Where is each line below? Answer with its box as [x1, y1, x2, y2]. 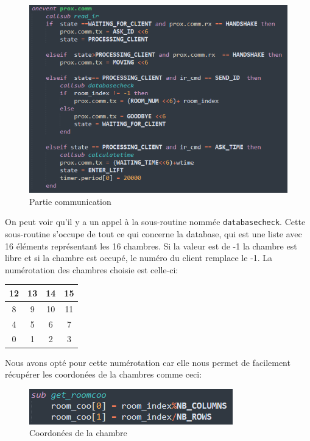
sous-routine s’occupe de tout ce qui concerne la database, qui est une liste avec [5, 228, 302, 240]
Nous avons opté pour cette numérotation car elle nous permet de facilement [5, 356, 291, 368]
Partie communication [29, 195, 111, 207]
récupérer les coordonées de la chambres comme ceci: [5, 368, 202, 381]
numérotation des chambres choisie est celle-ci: [5, 263, 178, 276]
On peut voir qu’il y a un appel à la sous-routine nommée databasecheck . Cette [5, 215, 306, 228]
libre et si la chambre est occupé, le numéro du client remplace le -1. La [5, 251, 273, 264]
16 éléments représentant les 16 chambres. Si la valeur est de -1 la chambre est [5, 239, 297, 252]
